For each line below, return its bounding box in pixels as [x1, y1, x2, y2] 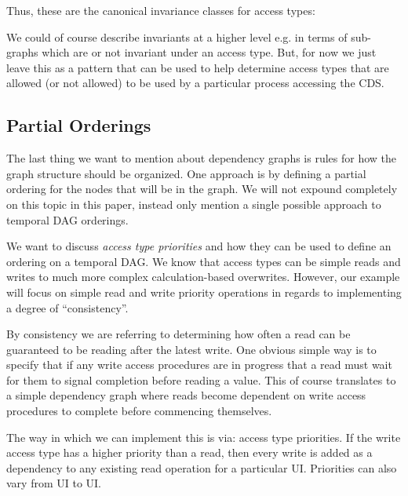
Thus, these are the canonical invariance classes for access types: [6, 2, 315, 18]
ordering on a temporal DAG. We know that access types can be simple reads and [6, 253, 401, 269]
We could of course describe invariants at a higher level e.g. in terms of [6, 28, 348, 45]
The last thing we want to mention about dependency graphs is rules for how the [6, 150, 397, 166]
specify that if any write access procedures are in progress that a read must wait [6, 356, 392, 373]
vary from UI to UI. [6, 475, 102, 491]
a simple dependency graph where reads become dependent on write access [6, 387, 366, 403]
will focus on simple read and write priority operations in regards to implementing [6, 283, 402, 300]
